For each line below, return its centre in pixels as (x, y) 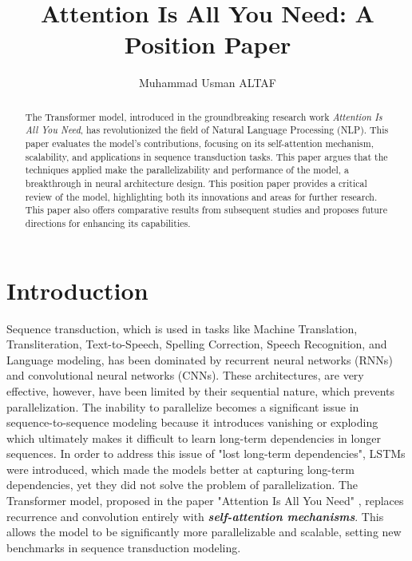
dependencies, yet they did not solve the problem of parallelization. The (182, 485)
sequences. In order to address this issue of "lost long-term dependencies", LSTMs (206, 454)
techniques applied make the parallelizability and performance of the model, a (187, 170)
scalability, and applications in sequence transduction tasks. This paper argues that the (206, 156)
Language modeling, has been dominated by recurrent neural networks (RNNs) (200, 359)
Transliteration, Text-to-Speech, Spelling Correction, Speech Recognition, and (197, 344)
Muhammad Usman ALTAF (208, 83)
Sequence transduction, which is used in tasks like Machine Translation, (182, 328)
